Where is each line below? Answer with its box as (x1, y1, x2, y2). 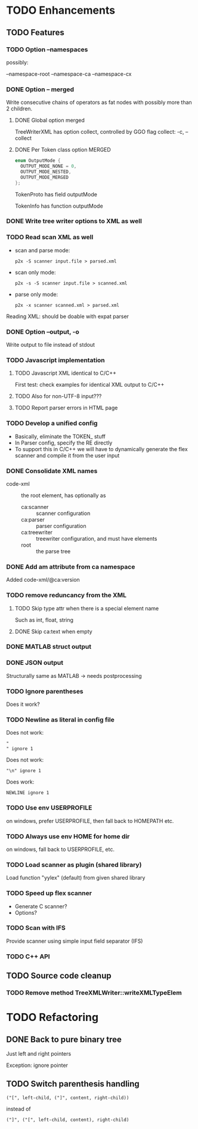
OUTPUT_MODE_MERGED (20, 174, 69, 180)
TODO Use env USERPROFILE (6, 804, 92, 812)
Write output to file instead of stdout (6, 341, 95, 348)
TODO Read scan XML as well (6, 233, 94, 242)
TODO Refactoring (6, 1011, 99, 1024)
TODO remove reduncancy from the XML (6, 591, 127, 600)
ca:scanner (21, 503, 49, 510)
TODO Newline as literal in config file (6, 715, 115, 724)
